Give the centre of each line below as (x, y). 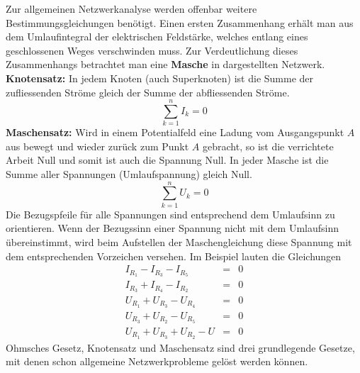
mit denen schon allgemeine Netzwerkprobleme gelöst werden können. (157, 361)
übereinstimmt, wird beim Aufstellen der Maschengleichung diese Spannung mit (179, 241)
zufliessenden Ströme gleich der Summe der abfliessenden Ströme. (148, 92)
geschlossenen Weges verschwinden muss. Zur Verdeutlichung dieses (152, 50)
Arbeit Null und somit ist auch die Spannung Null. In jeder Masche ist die (167, 160)
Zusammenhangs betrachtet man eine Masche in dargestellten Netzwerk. (165, 64)
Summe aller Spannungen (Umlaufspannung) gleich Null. (129, 174)
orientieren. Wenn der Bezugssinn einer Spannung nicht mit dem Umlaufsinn (173, 228)
